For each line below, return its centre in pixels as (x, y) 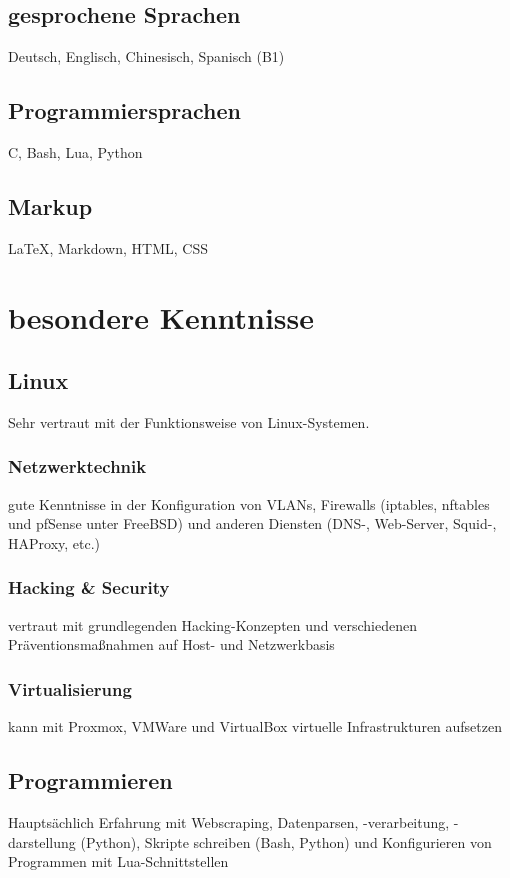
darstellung (42, 841)
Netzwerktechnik (77, 466)
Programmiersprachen (124, 110)
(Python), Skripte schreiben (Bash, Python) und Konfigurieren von (286, 841)
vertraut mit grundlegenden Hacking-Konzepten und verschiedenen (212, 624)
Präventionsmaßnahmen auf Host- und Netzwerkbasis (171, 644)
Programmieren (90, 780)
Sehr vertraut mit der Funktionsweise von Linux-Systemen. (189, 421)
